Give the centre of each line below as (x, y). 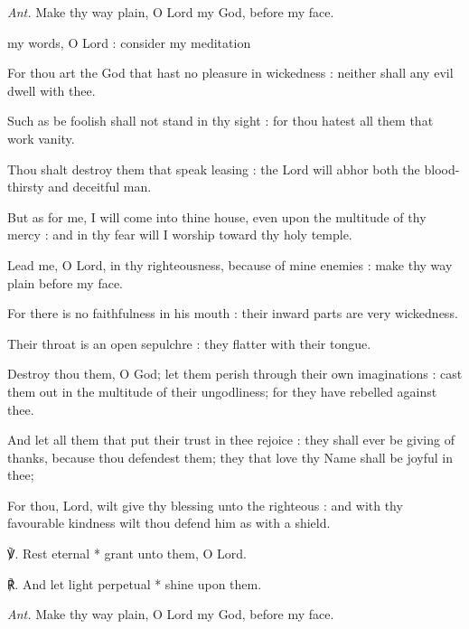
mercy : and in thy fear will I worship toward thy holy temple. (180, 235)
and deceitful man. (100, 187)
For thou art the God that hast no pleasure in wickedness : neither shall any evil (230, 73)
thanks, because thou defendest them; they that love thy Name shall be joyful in (230, 457)
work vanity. (41, 138)
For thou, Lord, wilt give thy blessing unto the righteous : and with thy (205, 505)
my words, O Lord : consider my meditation (129, 42)
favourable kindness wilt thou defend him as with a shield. (169, 523)
